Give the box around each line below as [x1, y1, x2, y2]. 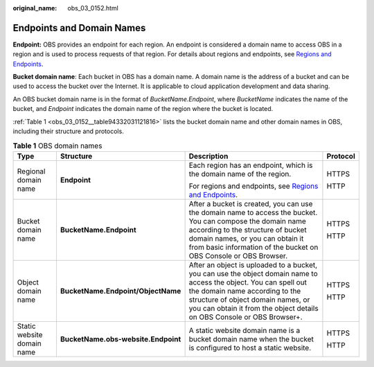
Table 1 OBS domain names [12, 141, 103, 151]
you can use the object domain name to [188, 268, 318, 278]
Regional [17, 167, 46, 176]
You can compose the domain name [188, 216, 306, 225]
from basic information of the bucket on [188, 242, 319, 252]
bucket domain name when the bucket [188, 334, 314, 343]
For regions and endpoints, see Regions [188, 181, 319, 191]
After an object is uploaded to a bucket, [188, 260, 318, 270]
